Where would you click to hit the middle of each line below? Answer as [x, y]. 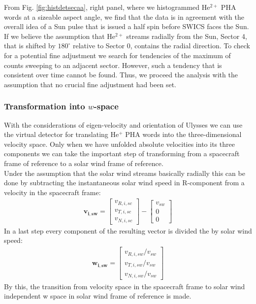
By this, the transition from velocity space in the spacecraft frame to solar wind [125, 286]
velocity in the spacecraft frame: [52, 192]
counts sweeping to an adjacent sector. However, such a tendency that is [113, 65]
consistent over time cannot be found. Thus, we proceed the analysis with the [121, 75]
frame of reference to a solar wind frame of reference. [84, 163]
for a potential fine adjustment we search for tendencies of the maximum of [117, 55]
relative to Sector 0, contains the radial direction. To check [161, 46]
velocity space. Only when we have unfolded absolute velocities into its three [119, 144]
